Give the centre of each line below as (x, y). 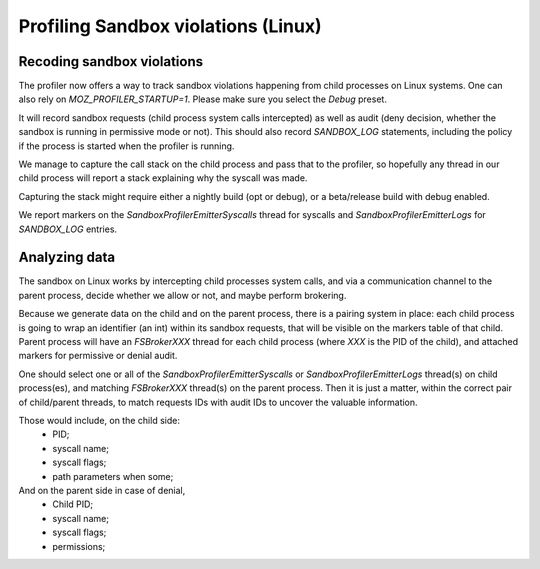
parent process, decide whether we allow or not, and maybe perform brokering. (182, 295)
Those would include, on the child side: (99, 420)
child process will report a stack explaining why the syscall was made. (163, 178)
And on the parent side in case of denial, (102, 490)
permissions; (79, 546)
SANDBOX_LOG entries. (68, 229)
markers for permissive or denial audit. (98, 356)
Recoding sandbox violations (111, 61)
